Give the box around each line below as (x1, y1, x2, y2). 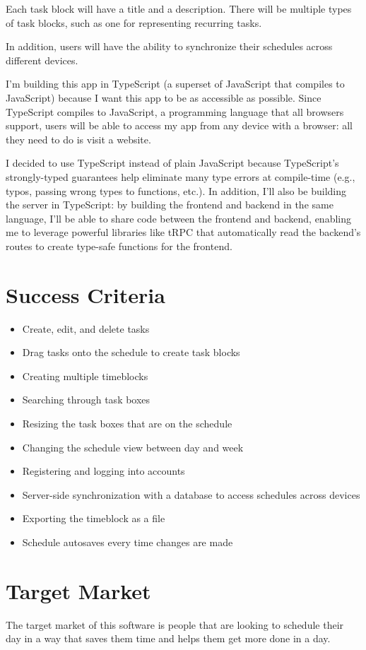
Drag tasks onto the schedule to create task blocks (22, 345, 240, 360)
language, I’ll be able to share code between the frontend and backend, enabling (6, 211, 352, 225)
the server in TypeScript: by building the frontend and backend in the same (6, 197, 333, 212)
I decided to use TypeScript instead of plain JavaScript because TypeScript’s (6, 155, 339, 170)
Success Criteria (6, 280, 165, 309)
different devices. (6, 52, 78, 67)
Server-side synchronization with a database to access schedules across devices (22, 487, 360, 502)
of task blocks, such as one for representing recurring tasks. (6, 15, 262, 30)
